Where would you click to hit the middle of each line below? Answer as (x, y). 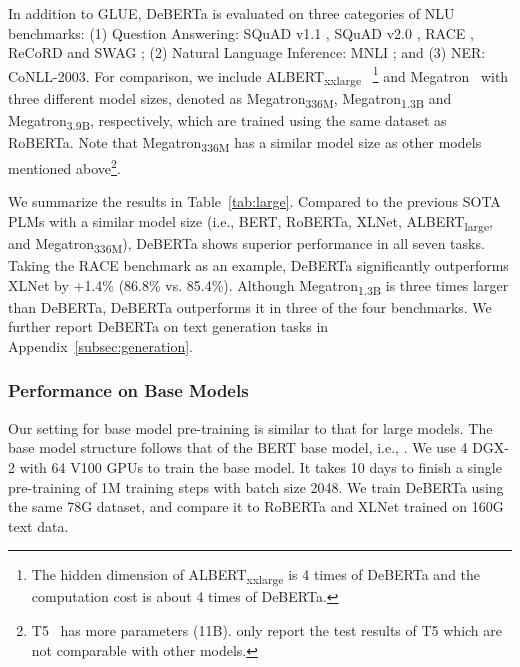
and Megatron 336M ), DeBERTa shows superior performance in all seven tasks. (246, 244)
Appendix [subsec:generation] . (100, 345)
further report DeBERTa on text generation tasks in (168, 326)
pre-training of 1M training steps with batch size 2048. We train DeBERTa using (256, 486)
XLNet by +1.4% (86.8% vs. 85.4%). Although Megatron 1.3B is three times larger (258, 286)
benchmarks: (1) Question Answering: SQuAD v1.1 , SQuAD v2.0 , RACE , (241, 32)
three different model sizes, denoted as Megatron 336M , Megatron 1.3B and (230, 99)
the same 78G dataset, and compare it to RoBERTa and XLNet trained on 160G (256, 506)
